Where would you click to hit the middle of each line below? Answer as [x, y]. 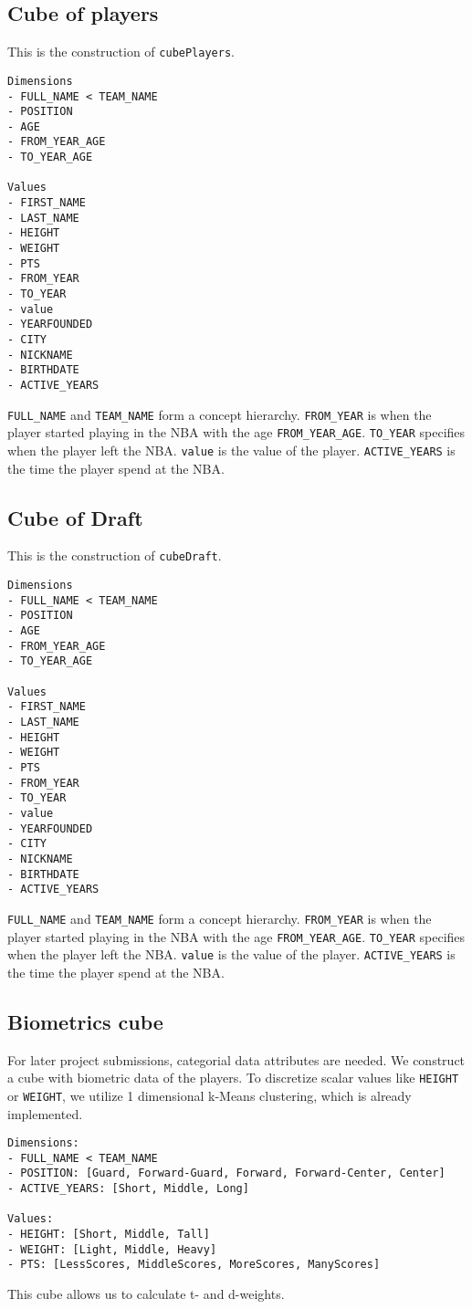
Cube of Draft [75, 517]
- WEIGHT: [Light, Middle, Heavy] [112, 1249]
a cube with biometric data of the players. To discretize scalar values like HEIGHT [233, 1078]
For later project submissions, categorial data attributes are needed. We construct [236, 1059]
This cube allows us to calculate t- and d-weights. [146, 1294]
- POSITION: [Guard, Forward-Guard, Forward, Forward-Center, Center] [226, 1173]
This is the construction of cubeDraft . [115, 555]
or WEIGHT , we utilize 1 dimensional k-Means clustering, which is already [210, 1095]
